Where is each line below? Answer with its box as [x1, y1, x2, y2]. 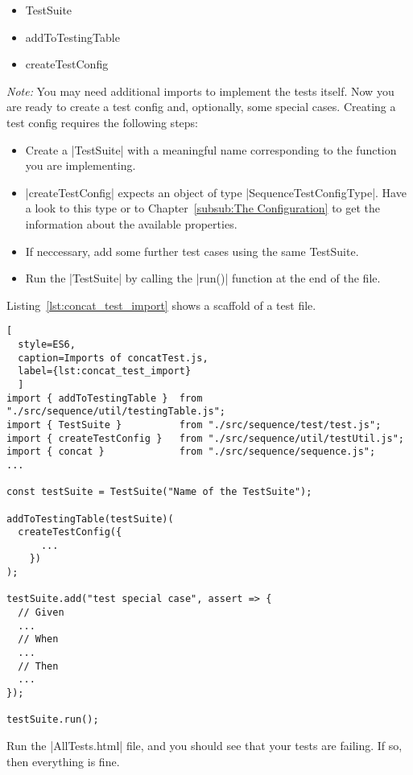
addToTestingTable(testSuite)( [6, 513, 174, 525]
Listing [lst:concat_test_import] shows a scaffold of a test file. [6, 296, 316, 313]
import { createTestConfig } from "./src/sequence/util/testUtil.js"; [6, 432, 404, 444]
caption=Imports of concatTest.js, [18, 352, 209, 364]
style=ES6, [18, 338, 76, 350]
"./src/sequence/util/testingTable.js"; [6, 406, 226, 418]
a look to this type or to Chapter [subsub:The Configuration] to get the [25, 200, 381, 216]
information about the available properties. [25, 215, 237, 232]
